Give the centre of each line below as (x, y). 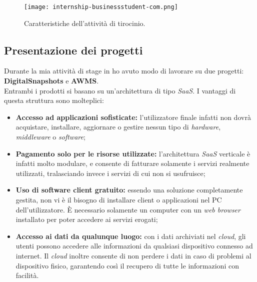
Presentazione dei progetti (73, 50)
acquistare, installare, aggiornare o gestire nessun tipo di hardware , (118, 127)
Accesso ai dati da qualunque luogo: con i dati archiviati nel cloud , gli (131, 236)
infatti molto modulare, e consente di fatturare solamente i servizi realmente (132, 163)
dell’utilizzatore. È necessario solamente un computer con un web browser (128, 209)
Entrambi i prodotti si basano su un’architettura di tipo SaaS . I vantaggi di (120, 90)
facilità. (27, 275)
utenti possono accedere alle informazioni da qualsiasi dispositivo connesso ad (134, 246)
